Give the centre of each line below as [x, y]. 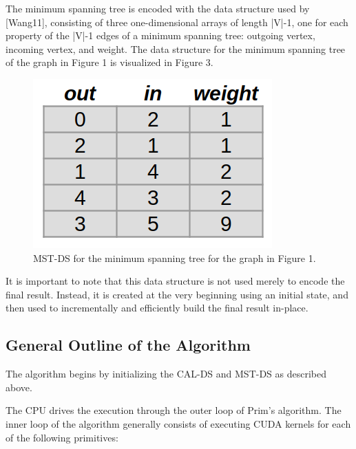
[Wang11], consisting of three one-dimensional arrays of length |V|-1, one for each [177, 22]
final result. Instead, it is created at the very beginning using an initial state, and [177, 294]
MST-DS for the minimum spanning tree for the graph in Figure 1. [175, 258]
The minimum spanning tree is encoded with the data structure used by [158, 8]
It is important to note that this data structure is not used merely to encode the [175, 281]
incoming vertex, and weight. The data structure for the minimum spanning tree [176, 48]
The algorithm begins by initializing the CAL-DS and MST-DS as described [166, 374]
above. [19, 387]
